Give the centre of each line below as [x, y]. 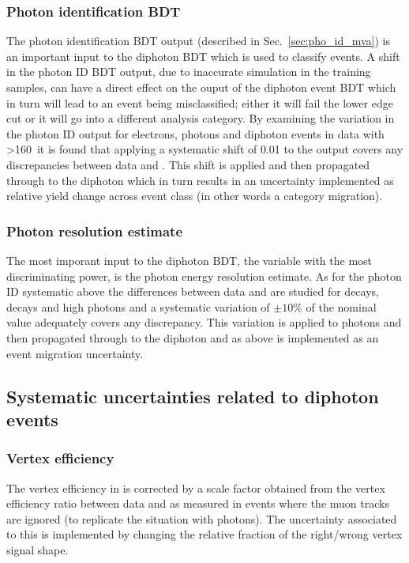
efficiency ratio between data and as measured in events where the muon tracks [198, 503]
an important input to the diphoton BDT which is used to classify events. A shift [203, 56]
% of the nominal [335, 306]
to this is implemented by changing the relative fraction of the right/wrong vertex [204, 534]
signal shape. [38, 549]
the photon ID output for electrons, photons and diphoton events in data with [195, 133]
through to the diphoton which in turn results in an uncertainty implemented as [200, 180]
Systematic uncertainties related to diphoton [193, 396]
